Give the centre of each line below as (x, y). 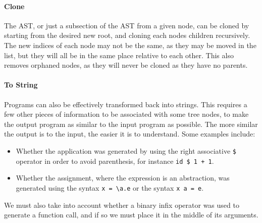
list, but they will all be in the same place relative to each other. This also (119, 55)
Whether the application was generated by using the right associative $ (126, 150)
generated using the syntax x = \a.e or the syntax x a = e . (110, 187)
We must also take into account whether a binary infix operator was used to (122, 205)
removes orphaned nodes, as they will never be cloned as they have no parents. (126, 65)
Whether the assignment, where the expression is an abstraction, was (123, 178)
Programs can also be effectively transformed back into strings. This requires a (126, 104)
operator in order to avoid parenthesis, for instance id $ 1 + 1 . (115, 161)
